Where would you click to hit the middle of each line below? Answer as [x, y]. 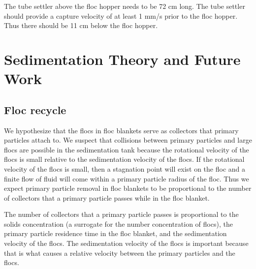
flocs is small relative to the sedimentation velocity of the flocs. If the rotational [124, 159]
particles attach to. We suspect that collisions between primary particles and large [128, 140]
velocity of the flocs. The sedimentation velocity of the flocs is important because [126, 243]
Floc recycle [35, 109]
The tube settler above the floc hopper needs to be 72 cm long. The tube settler [125, 6]
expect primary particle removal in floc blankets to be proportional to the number [128, 188]
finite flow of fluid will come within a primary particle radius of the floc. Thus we [127, 178]
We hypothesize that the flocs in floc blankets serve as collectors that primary [121, 130]
